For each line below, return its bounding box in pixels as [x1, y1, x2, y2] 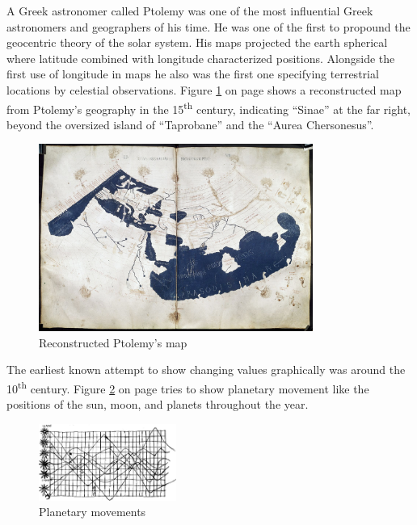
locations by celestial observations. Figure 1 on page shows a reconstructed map [6, 81, 402, 98]
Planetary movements [39, 503, 146, 520]
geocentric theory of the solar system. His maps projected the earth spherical [6, 34, 388, 51]
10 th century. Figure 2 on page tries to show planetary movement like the [6, 378, 369, 397]
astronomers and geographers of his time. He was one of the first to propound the [6, 18, 411, 35]
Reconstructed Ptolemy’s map [39, 334, 187, 351]
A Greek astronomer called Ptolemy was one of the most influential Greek [6, 2, 373, 19]
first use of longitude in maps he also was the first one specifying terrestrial [6, 65, 379, 82]
